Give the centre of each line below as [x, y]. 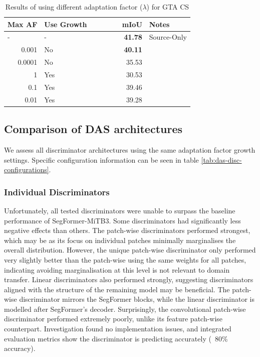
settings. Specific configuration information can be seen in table [101, 159]
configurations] [27, 169]
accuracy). [20, 348]
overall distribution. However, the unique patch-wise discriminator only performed [130, 250]
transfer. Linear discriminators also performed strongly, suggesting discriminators [129, 279]
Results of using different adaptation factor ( [74, 7]
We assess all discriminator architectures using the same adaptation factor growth [130, 149]
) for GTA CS [168, 7]
